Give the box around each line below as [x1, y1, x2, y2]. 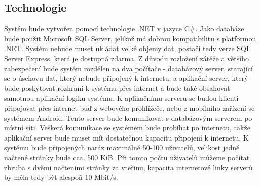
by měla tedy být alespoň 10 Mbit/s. [4, 172, 118, 182]
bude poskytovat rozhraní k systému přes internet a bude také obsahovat [4, 82, 230, 93]
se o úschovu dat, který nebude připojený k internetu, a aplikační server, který [4, 73, 248, 83]
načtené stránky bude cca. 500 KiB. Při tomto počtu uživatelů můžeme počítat [4, 152, 250, 162]
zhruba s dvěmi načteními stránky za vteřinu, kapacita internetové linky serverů [4, 162, 253, 172]
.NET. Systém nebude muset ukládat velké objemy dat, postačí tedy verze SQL [4, 43, 251, 54]
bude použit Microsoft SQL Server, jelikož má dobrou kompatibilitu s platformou [4, 33, 256, 43]
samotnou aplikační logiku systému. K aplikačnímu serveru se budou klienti [4, 92, 239, 103]
